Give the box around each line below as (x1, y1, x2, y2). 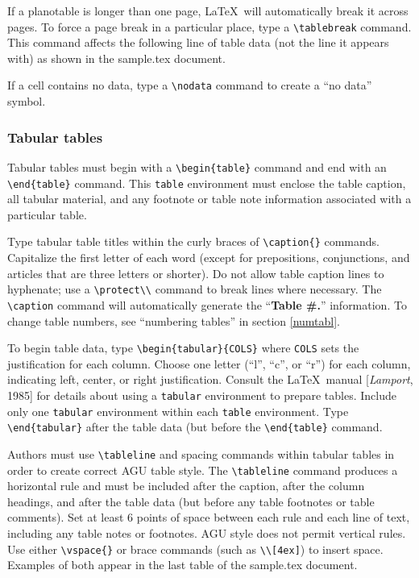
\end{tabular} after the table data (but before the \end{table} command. (7, 418, 383, 435)
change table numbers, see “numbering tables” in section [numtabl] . (7, 312, 341, 329)
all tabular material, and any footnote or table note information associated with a (7, 190, 412, 207)
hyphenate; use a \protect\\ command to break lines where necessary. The (7, 281, 382, 297)
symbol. (7, 93, 46, 110)
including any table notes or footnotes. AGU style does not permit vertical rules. (7, 525, 406, 542)
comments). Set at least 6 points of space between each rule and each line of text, (7, 509, 410, 526)
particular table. (7, 206, 87, 222)
